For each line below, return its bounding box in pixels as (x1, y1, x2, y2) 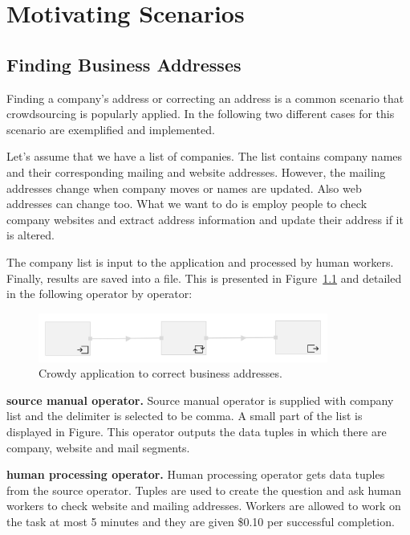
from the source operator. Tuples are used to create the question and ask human (6, 481, 402, 498)
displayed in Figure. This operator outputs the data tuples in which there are (6, 423, 387, 439)
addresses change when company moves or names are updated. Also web (6, 179, 362, 196)
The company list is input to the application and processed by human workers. (6, 253, 394, 270)
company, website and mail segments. (6, 439, 190, 455)
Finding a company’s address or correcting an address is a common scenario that (6, 89, 404, 106)
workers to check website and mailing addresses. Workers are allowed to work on (6, 497, 401, 514)
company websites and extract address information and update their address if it (6, 210, 404, 227)
